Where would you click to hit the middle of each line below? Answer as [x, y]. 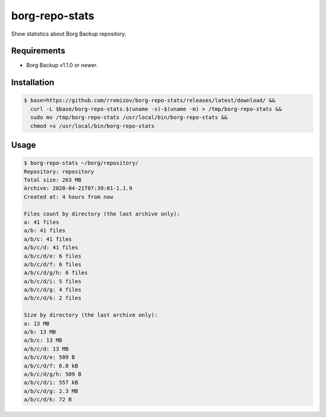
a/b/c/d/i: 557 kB [51, 383]
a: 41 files [42, 222]
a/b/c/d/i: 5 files [53, 281]
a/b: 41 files [45, 231]
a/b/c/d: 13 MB [46, 349]
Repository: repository [59, 171]
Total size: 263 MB [53, 180]
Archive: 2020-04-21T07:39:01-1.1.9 [78, 188]
